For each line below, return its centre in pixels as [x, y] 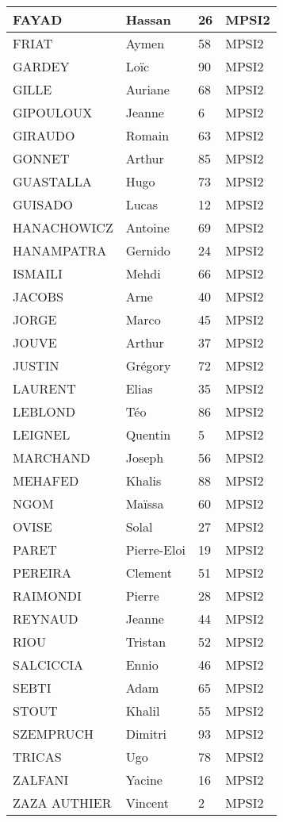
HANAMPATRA [60, 250]
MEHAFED [46, 480]
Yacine [144, 780]
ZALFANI [41, 780]
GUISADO [43, 204]
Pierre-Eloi [155, 549]
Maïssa [145, 503]
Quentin [148, 434]
